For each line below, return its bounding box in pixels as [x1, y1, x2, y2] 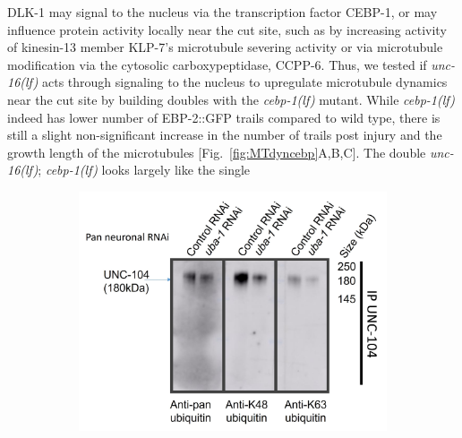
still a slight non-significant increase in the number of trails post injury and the [7, 125, 442, 144]
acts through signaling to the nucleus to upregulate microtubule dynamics [42, 73, 448, 91]
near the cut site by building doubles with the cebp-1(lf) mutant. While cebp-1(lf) [7, 90, 456, 108]
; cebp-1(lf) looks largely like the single [38, 160, 251, 179]
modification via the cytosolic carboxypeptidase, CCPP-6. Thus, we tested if [7, 55, 427, 73]
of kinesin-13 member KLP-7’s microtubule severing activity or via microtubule [7, 38, 443, 56]
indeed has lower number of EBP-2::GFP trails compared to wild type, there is [7, 107, 441, 126]
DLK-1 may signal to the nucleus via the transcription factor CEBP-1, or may [7, 3, 438, 21]
